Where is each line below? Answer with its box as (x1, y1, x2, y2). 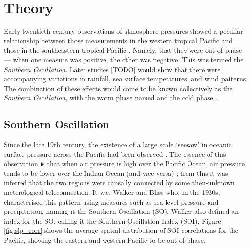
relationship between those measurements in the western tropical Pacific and (4, 35, 233, 45)
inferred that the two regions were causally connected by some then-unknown (4, 177, 235, 188)
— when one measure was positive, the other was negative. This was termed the (4, 54, 244, 64)
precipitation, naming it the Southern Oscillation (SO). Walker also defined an (4, 206, 239, 216)
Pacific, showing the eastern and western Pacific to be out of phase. (4, 235, 206, 245)
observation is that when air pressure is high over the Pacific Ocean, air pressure (4, 158, 245, 169)
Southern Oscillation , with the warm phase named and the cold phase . (4, 93, 218, 103)
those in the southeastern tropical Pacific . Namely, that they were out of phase (4, 45, 242, 55)
